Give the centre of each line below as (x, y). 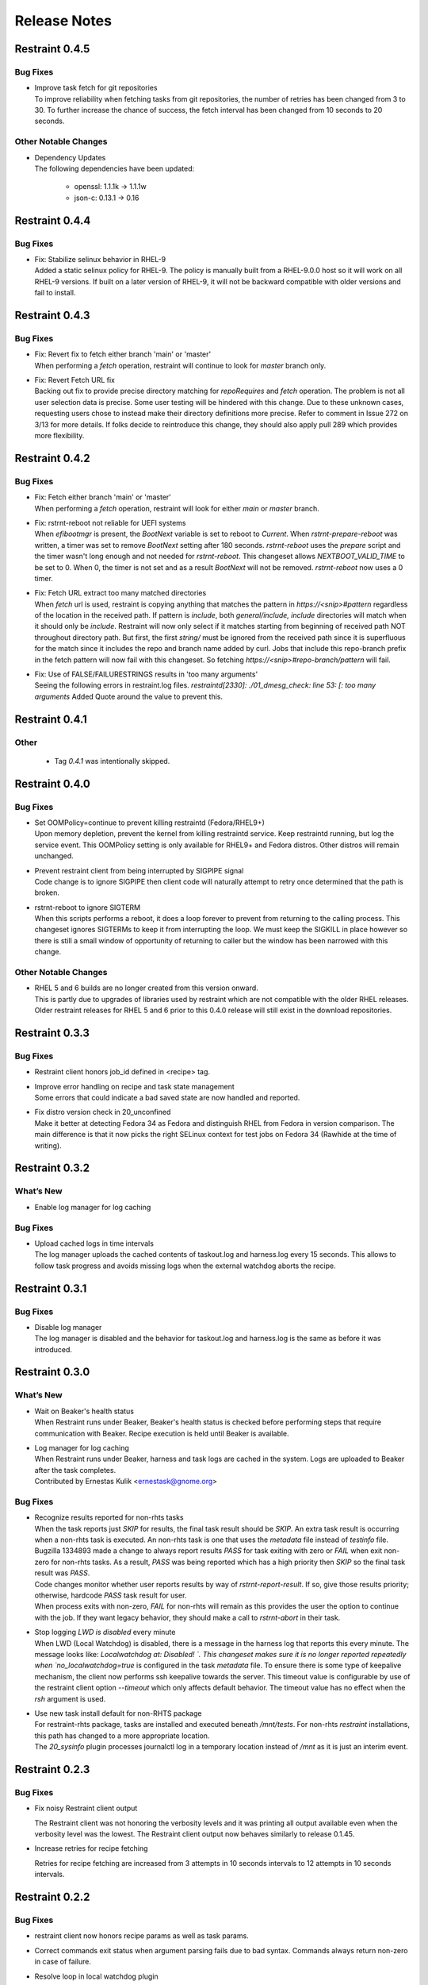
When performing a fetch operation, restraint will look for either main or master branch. (177, 508)
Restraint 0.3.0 (52, 1372)
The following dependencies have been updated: (114, 169)
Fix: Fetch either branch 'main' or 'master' (103, 497)
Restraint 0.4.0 (52, 783)
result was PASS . (62, 1573)
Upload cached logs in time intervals (94, 1243)
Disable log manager (68, 1327)
